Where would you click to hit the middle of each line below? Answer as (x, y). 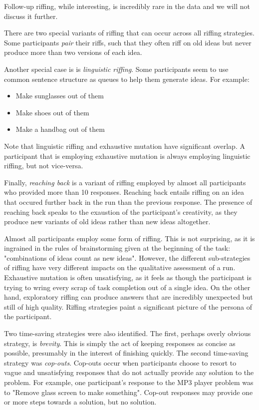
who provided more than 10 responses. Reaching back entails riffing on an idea (124, 192)
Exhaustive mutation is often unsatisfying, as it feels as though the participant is (128, 277)
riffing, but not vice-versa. (44, 166)
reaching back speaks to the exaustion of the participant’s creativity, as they (121, 211)
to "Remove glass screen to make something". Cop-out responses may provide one (129, 392)
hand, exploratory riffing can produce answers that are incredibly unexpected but (129, 297)
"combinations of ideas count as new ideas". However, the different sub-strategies (127, 257)
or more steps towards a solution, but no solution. (80, 402)
